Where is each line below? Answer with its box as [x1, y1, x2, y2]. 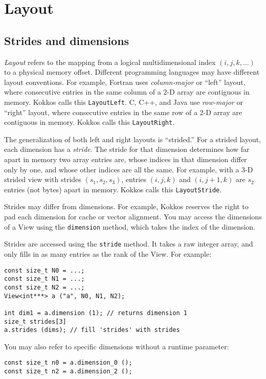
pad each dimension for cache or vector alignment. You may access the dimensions [4, 211, 262, 222]
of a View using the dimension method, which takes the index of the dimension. [4, 221, 255, 232]
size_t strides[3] [4, 318, 66, 325]
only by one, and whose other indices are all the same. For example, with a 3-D [4, 164, 253, 174]
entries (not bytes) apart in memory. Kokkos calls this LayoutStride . [4, 184, 222, 194]
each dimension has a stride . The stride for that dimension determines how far [4, 144, 250, 154]
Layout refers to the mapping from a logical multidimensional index [4, 56, 216, 67]
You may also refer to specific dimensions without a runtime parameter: [4, 341, 229, 351]
